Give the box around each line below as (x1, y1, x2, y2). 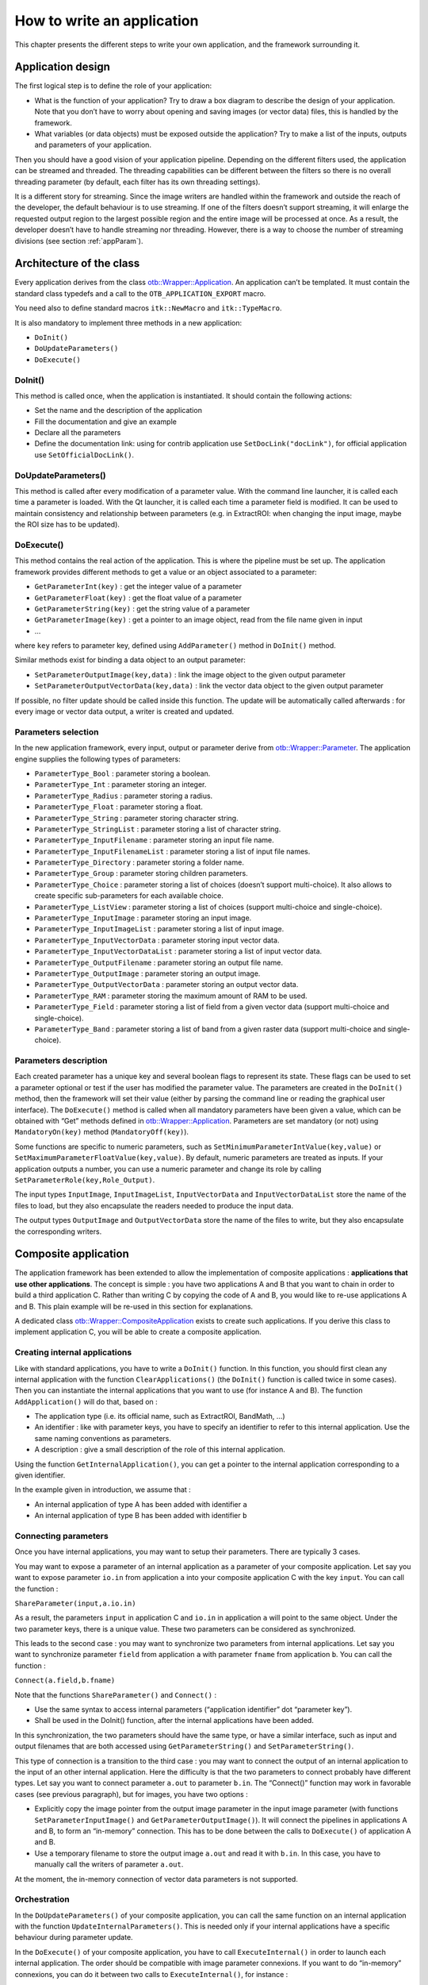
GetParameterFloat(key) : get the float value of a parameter (34, 592, 242, 603)
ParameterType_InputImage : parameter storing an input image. (34, 913, 252, 923)
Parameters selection (14, 727, 99, 738)
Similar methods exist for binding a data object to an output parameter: (14, 655, 246, 665)
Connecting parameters (14, 1530, 109, 1541)
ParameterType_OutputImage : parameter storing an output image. (34, 969, 261, 978)
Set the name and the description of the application (34, 406, 202, 415)
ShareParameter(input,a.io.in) (14, 1598, 136, 1608)
